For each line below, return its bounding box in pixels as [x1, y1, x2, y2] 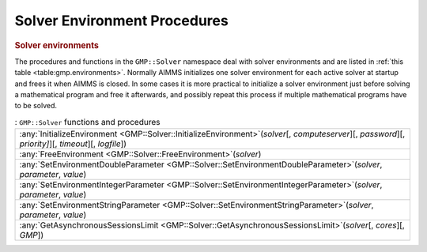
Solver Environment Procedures [14, 12, 229, 29]
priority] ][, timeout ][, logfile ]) [19, 138, 127, 149]
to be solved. [14, 101, 58, 111]
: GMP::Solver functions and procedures [14, 116, 161, 127]
